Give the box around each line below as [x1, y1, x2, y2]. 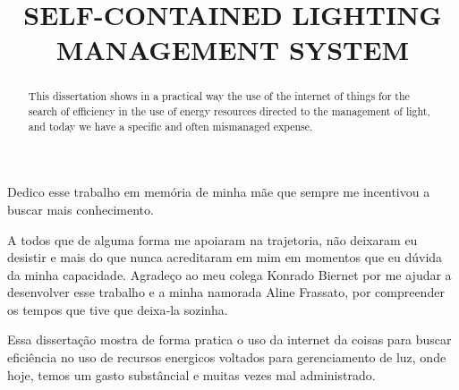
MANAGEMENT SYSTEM [55, 31, 410, 68]
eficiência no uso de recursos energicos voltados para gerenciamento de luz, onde [7, 348, 446, 367]
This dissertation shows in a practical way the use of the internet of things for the [28, 89, 410, 104]
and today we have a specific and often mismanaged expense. [28, 118, 313, 133]
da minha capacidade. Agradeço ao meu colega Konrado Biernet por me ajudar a [7, 265, 452, 284]
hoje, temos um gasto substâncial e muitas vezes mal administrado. [7, 365, 376, 384]
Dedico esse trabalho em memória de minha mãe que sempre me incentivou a [7, 182, 430, 201]
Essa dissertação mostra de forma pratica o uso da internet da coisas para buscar [7, 330, 452, 349]
